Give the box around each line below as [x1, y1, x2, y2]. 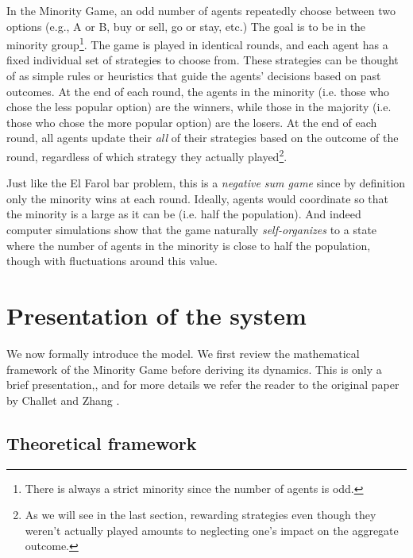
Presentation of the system [6, 299, 307, 331]
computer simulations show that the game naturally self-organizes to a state [6, 221, 377, 238]
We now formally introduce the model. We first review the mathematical [6, 344, 360, 361]
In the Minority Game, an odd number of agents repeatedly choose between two [6, 2, 396, 18]
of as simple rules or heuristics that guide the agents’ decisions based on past [6, 67, 381, 84]
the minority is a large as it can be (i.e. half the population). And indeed [6, 206, 361, 222]
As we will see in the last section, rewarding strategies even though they [25, 506, 376, 523]
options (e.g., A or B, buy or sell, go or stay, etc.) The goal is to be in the [6, 17, 366, 34]
